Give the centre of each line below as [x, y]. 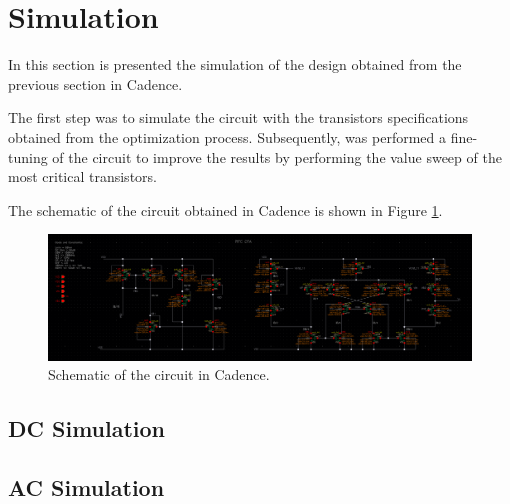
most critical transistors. [82, 176]
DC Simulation [87, 428]
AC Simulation [86, 486]
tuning [28, 156]
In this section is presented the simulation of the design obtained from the [235, 64]
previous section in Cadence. [95, 83]
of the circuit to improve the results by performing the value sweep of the [277, 156]
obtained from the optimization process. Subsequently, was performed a [227, 136]
